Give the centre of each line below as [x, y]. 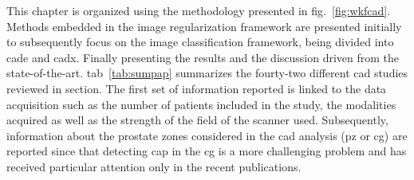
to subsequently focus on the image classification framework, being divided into [200, 42]
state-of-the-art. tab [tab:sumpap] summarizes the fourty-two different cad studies [207, 73]
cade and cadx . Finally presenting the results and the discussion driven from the [203, 57]
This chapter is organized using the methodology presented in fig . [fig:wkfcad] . [199, 10]
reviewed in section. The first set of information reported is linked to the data [197, 88]
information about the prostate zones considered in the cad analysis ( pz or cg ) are [207, 135]
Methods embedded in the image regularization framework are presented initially [204, 26]
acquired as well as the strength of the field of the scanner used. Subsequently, [197, 120]
